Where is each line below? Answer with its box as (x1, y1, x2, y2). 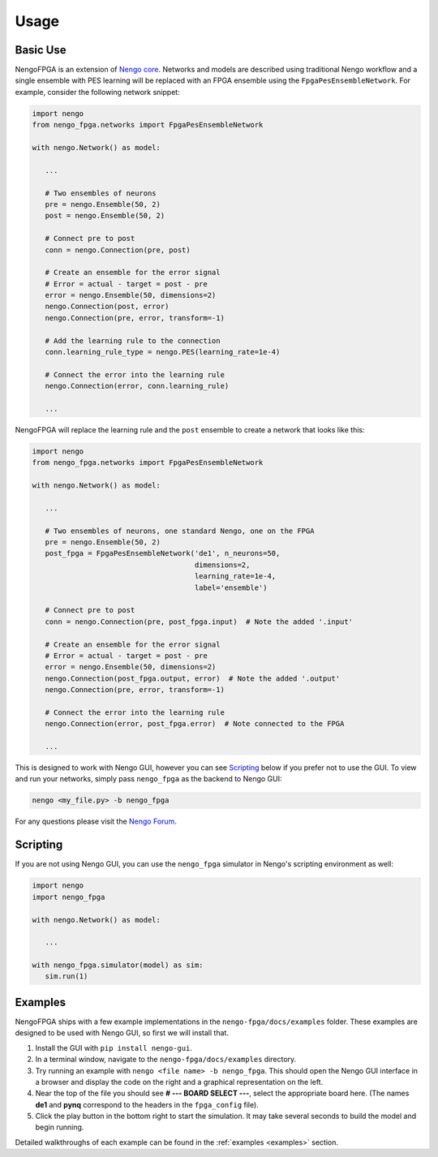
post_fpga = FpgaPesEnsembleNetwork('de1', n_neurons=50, (45, 548, 281, 558)
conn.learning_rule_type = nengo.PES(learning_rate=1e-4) (45, 347, 281, 357)
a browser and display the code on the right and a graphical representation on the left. (35, 1077, 324, 1086)
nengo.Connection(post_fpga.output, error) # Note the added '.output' (45, 673, 341, 683)
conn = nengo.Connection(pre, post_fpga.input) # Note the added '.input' (45, 617, 353, 626)
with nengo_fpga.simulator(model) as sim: (32, 961, 204, 970)
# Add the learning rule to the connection (45, 336, 221, 345)
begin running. (35, 1122, 84, 1132)
